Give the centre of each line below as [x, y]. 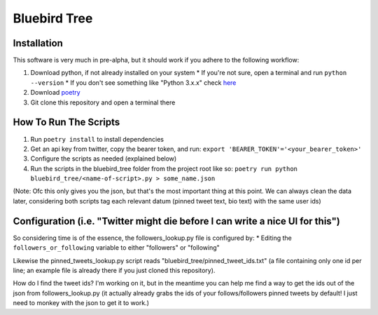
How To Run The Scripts [66, 122]
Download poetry [55, 93]
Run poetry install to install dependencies [97, 139]
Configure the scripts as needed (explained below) [104, 159]
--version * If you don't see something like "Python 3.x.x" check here [133, 82]
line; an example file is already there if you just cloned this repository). [114, 270]
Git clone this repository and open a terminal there [103, 102]
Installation [38, 43]
